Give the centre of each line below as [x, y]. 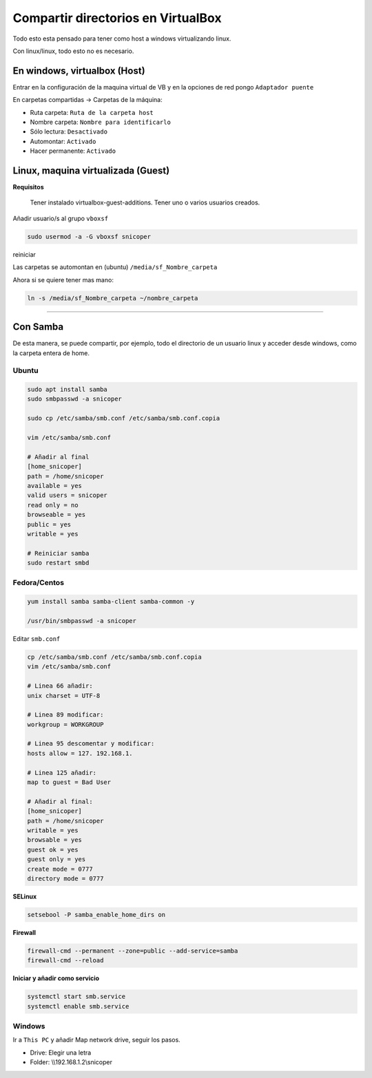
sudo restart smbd [58, 563]
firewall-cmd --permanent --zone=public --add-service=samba [133, 951]
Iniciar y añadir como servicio [56, 978]
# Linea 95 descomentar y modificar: [91, 744]
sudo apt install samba [68, 390]
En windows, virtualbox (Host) [79, 71]
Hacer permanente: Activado [73, 151]
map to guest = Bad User [69, 782]
